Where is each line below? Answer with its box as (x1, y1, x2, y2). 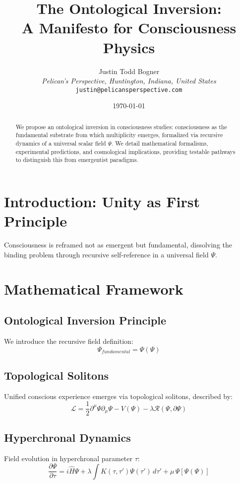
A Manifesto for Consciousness (21, 17, 237, 38)
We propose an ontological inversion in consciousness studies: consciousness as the (15, 122, 227, 131)
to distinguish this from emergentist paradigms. (15, 156, 138, 164)
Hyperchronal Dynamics (4, 429, 131, 445)
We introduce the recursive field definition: (4, 335, 133, 346)
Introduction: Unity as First (4, 191, 200, 212)
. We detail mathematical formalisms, (111, 139, 208, 148)
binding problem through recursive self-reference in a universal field (4, 249, 209, 259)
